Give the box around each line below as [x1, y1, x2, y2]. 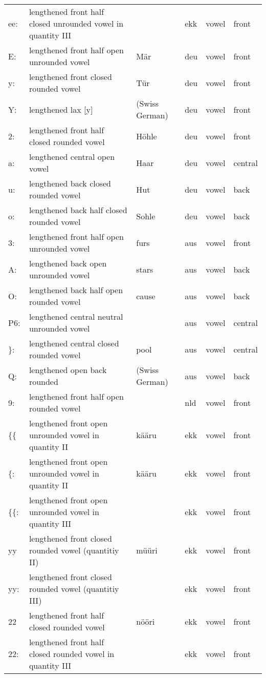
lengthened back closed [29, 177, 111, 189]
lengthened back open [29, 257, 107, 269]
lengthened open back [29, 364, 107, 376]
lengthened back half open [29, 284, 123, 296]
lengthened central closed [29, 337, 119, 349]
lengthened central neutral [29, 311, 123, 322]
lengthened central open [29, 151, 115, 162]
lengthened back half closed [29, 204, 127, 216]
